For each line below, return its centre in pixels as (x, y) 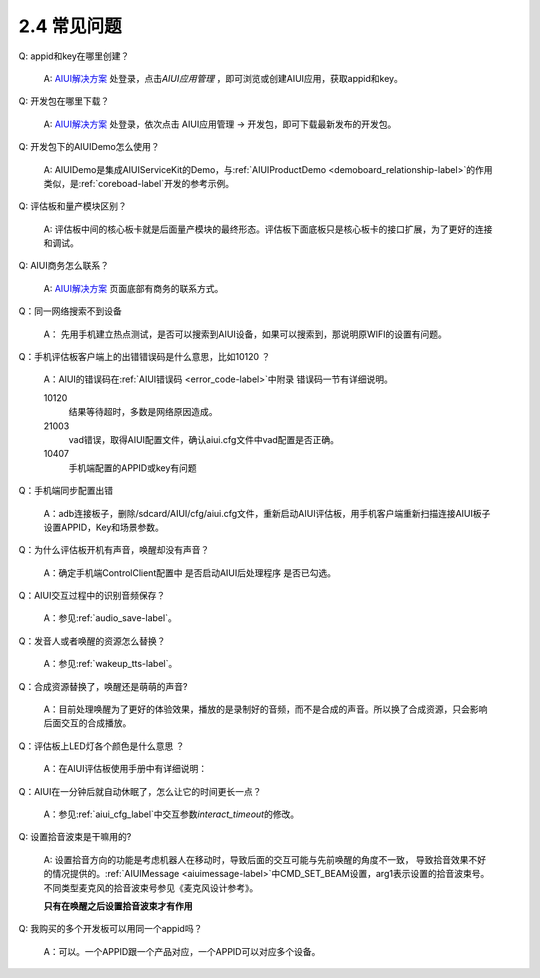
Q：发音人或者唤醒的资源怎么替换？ (92, 641)
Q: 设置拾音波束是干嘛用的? (75, 837)
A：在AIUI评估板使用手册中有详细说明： (125, 769)
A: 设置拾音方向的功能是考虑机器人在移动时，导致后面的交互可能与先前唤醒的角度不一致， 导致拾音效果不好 (265, 859)
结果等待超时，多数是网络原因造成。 (143, 412)
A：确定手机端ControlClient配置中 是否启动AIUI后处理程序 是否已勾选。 (190, 572)
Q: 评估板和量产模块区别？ (72, 206)
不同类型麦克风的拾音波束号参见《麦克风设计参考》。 (151, 887)
